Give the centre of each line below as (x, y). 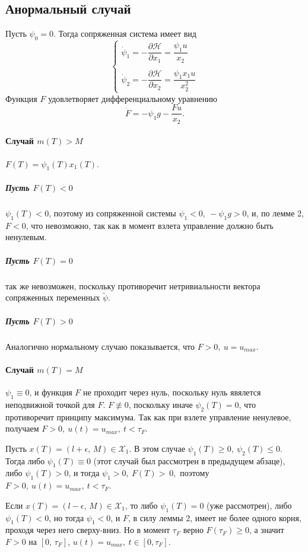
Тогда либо (25, 460)
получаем (22, 428)
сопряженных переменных (53, 297)
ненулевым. (26, 237)
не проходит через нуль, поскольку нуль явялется (172, 392)
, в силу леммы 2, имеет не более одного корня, (215, 517)
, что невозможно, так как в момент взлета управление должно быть (150, 225)
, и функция (51, 392)
